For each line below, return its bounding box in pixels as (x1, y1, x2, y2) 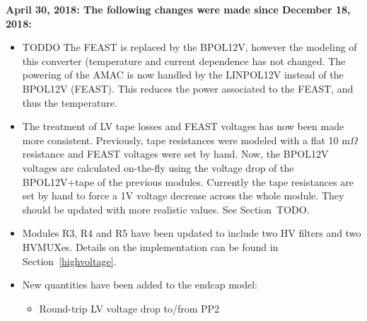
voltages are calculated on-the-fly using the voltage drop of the (22, 160, 294, 175)
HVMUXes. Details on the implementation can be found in (22, 239, 279, 254)
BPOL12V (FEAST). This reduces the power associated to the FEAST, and (22, 81, 354, 95)
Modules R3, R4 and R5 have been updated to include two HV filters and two (22, 226, 361, 240)
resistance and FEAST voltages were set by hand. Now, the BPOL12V (22, 146, 329, 161)
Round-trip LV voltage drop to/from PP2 (39, 300, 220, 315)
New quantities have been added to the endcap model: (22, 277, 257, 292)
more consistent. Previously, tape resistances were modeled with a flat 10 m (22, 132, 350, 147)
